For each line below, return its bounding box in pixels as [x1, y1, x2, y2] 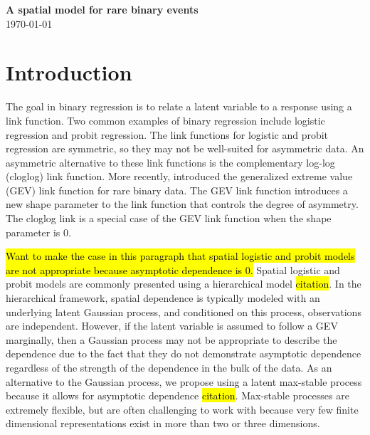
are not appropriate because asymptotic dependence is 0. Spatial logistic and [6, 262, 340, 277]
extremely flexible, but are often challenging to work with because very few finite [6, 402, 359, 416]
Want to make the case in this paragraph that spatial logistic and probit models [6, 248, 355, 263]
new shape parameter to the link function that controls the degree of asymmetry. [6, 196, 359, 211]
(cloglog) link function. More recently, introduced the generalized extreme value [6, 169, 353, 184]
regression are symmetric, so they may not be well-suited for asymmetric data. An [6, 141, 364, 156]
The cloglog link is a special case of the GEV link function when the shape [6, 211, 332, 226]
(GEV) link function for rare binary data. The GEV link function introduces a [6, 182, 348, 197]
